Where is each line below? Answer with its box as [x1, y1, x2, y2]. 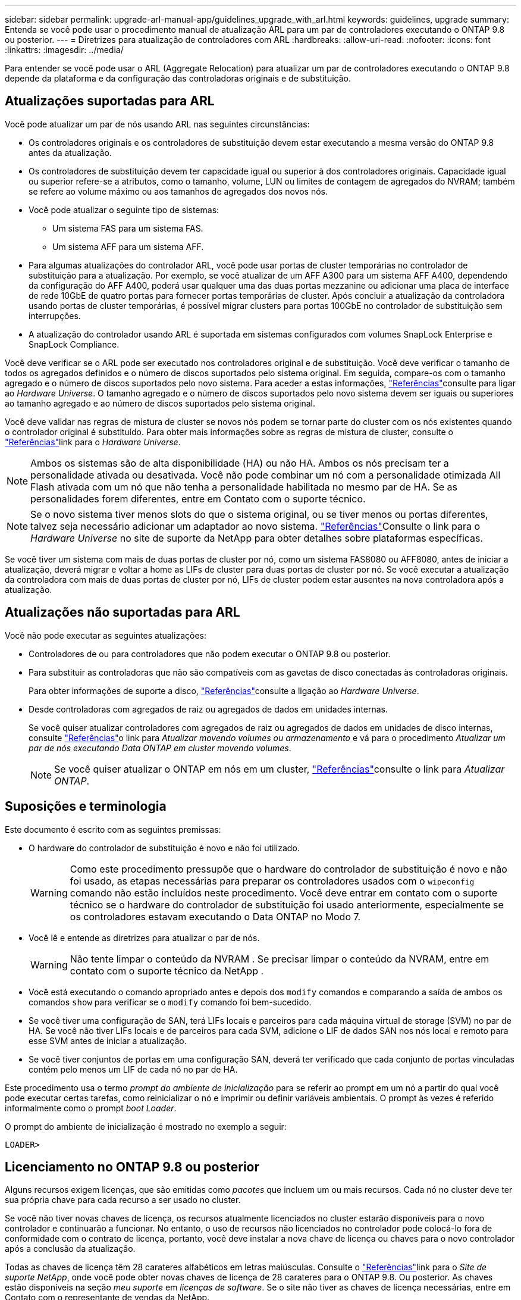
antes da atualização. [29, 147, 112, 158]
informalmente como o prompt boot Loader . [5, 1102, 177, 1113]
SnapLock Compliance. [29, 339, 120, 349]
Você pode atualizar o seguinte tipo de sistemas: [29, 204, 219, 215]
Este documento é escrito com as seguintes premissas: [5, 824, 221, 835]
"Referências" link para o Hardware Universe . [5, 436, 181, 447]
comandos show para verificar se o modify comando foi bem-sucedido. [29, 996, 312, 1007]
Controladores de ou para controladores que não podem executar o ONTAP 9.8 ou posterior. [29, 648, 391, 659]
